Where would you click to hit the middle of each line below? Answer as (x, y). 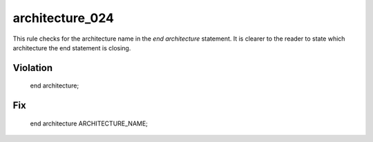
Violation (33, 68)
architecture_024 (63, 18)
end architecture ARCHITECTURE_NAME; (89, 123)
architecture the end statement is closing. (72, 48)
